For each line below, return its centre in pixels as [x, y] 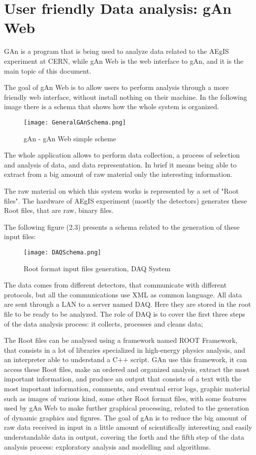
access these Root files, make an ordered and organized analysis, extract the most [127, 369]
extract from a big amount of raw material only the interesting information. [118, 174]
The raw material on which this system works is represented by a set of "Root [121, 190]
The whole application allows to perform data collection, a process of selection [122, 155]
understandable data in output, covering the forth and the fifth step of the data [124, 437]
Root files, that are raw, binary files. [59, 210]
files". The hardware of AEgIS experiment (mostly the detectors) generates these [126, 200]
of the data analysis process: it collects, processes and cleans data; [104, 323]
